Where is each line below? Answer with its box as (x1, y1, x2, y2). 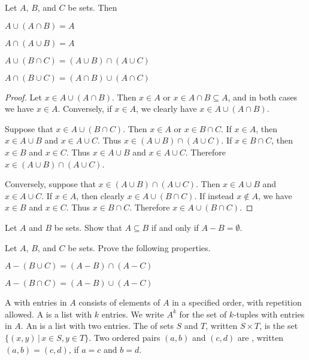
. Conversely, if (57, 102, 112, 115)
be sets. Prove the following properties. (68, 241, 211, 254)
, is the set (259, 319, 298, 332)
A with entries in (5, 296, 67, 309)
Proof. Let (5, 90, 42, 103)
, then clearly (76, 189, 125, 202)
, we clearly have (136, 102, 197, 115)
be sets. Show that (54, 221, 122, 233)
